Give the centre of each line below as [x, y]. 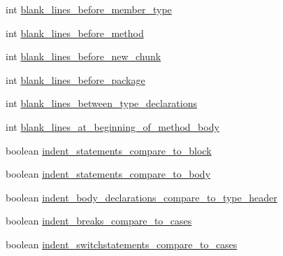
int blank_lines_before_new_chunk [84, 56]
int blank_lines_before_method [75, 33]
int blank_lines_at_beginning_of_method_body [113, 126]
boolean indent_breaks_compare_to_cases [99, 221]
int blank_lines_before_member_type [89, 9]
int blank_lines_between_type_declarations [102, 103]
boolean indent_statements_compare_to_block [109, 150]
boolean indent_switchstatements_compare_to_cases [122, 244]
